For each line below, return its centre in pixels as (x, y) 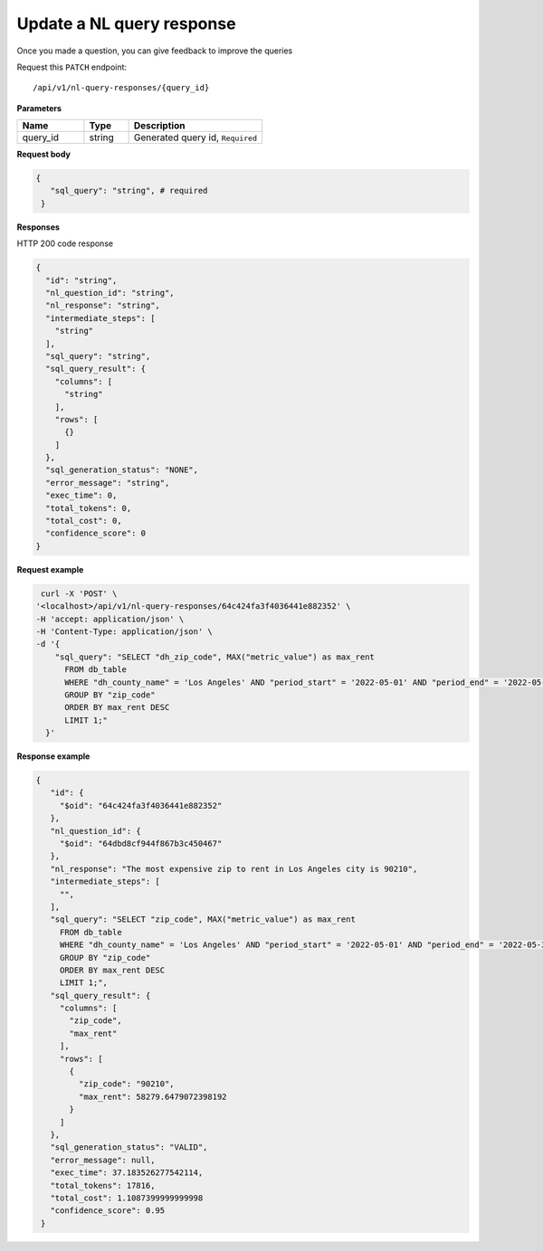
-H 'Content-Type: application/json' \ (124, 631)
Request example (50, 569)
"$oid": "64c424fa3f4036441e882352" (141, 806)
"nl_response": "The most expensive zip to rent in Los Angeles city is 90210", (234, 869)
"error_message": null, (103, 1160)
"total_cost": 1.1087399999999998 (127, 1198)
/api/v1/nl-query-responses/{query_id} (121, 88)
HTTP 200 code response (65, 243)
